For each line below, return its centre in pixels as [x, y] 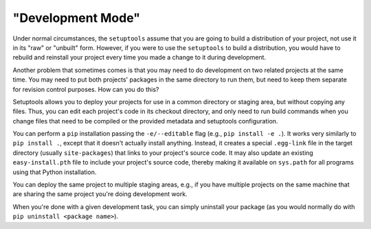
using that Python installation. [55, 172]
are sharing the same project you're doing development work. [100, 194]
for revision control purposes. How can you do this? [86, 89]
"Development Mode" [77, 18]
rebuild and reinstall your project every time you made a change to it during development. [139, 58]
